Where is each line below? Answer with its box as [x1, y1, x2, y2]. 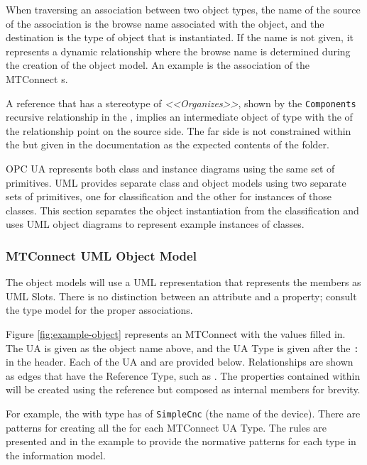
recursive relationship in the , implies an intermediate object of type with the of [6, 109, 353, 124]
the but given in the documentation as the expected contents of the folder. [6, 137, 329, 152]
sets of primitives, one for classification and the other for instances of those [6, 189, 332, 204]
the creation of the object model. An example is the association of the [6, 58, 310, 72]
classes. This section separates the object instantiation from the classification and [6, 202, 359, 217]
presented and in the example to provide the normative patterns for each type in [6, 434, 356, 449]
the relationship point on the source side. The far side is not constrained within [6, 123, 351, 138]
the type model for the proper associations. [6, 302, 193, 317]
